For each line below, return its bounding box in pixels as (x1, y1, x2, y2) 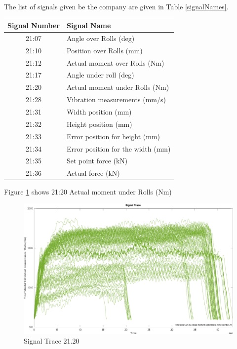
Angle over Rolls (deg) (66, 33, 135, 43)
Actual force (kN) (66, 168, 120, 178)
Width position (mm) (66, 107, 132, 116)
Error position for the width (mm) (66, 143, 171, 154)
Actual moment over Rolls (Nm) (66, 57, 164, 68)
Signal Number (7, 20, 60, 31)
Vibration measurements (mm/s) (66, 94, 166, 105)
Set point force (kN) (66, 155, 128, 166)
